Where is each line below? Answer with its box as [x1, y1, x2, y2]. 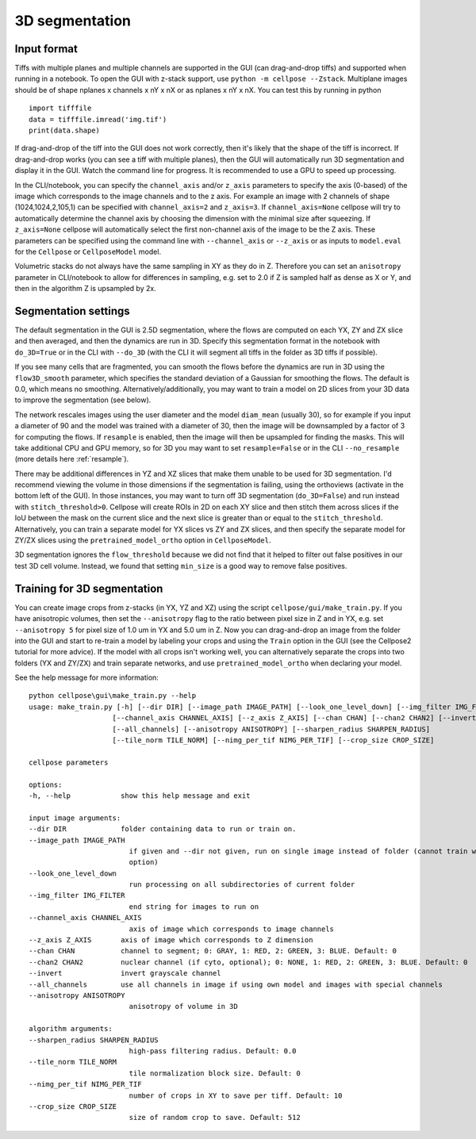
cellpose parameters [29, 757, 109, 767]
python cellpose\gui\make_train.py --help [29, 691, 197, 700]
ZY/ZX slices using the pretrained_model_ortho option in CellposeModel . [14, 535, 271, 545]
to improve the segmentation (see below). [14, 395, 152, 405]
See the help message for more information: [14, 673, 159, 682]
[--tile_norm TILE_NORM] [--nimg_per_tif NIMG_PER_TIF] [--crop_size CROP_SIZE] [112, 736, 435, 745]
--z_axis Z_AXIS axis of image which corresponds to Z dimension [29, 936, 313, 945]
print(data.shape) [29, 126, 101, 135]
